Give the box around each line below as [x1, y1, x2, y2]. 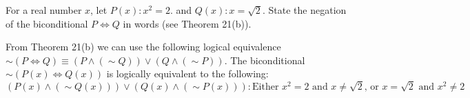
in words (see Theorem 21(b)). [123, 16, 252, 30]
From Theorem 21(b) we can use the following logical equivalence [6, 39, 281, 54]
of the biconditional [6, 16, 88, 30]
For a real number [6, 3, 82, 17]
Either [252, 82, 279, 92]
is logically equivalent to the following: [106, 66, 269, 81]
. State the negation [262, 3, 347, 17]
